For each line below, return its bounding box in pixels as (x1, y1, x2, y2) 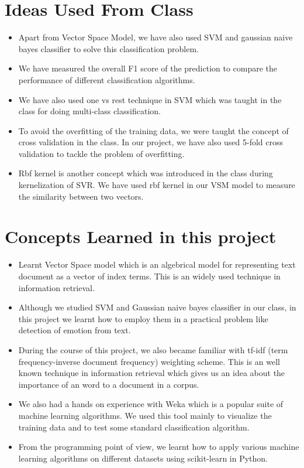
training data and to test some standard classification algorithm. (18, 421, 250, 433)
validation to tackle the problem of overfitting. (18, 147, 185, 159)
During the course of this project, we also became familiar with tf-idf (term (18, 343, 288, 356)
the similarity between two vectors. (18, 190, 144, 202)
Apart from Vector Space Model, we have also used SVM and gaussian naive (18, 31, 293, 43)
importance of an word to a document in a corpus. (18, 378, 199, 390)
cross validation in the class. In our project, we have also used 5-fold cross (18, 136, 284, 148)
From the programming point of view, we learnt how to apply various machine (18, 440, 299, 453)
